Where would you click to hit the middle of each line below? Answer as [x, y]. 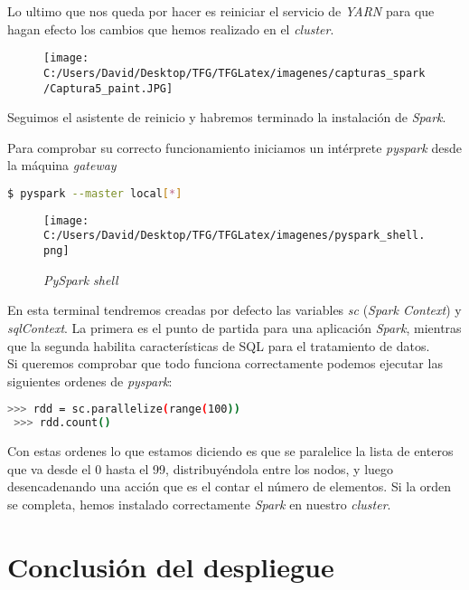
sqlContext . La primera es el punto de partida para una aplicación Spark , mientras [234, 327]
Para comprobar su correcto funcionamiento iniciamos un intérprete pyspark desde [234, 147]
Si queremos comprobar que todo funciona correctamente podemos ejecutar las [225, 363]
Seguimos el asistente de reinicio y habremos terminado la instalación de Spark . [227, 117]
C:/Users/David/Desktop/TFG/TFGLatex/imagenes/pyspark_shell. [234, 236]
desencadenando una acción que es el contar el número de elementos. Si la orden [230, 486]
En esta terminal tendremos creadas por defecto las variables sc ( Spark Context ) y [234, 310]
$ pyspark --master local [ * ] [95, 193]
